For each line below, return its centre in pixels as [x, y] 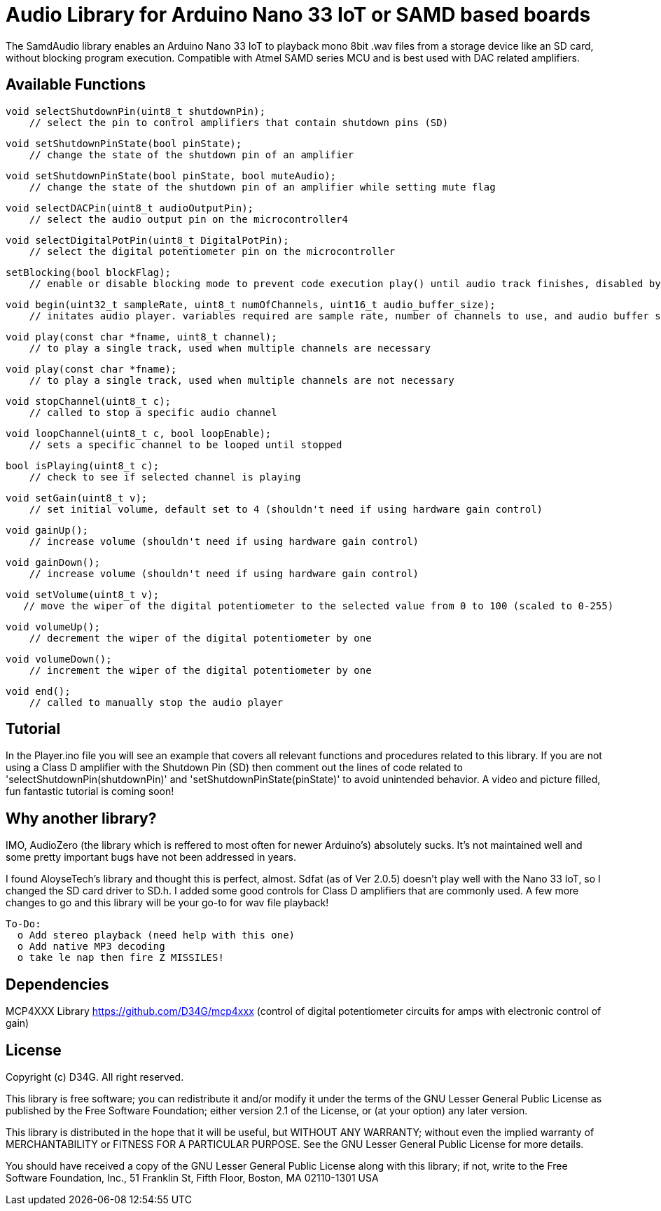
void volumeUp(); [53, 627]
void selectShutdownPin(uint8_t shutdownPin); [135, 111]
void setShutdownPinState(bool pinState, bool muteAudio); [171, 175]
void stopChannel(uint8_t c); [89, 401]
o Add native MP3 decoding [91, 947]
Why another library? [81, 818]
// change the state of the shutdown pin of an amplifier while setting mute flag [262, 187]
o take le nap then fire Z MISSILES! [120, 958]
